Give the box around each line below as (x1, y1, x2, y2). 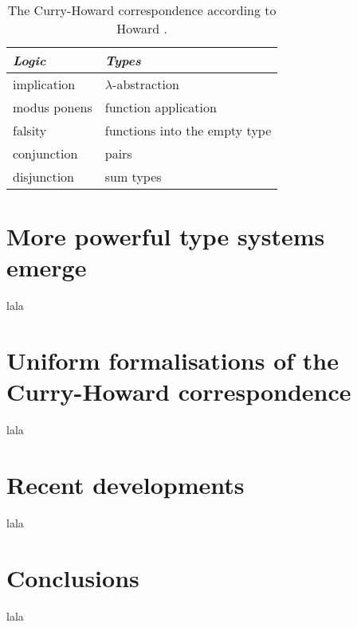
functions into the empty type (104, 121, 272, 139)
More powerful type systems (6, 220, 325, 253)
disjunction (13, 167, 75, 186)
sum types (104, 167, 162, 186)
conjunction (13, 144, 78, 163)
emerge (6, 251, 87, 284)
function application (104, 98, 217, 116)
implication (13, 75, 76, 93)
